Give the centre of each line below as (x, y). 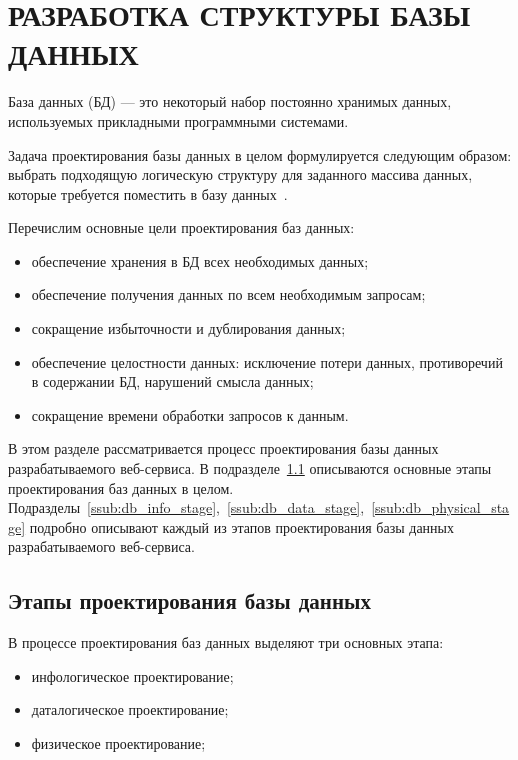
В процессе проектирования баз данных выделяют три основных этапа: (226, 642)
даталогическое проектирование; (130, 709)
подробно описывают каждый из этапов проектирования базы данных (241, 526)
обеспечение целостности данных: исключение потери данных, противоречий (267, 361)
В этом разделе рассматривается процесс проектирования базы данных (223, 448)
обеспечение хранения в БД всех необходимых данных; (200, 260)
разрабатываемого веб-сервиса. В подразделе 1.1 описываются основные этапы (250, 468)
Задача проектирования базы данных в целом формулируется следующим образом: (260, 154)
